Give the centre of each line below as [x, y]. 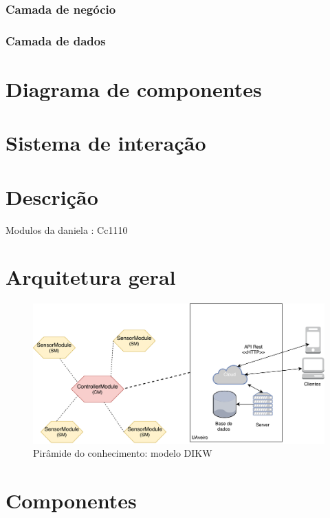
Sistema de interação [106, 143]
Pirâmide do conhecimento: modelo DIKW [123, 453]
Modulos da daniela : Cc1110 [67, 229]
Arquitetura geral [91, 277]
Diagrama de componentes [134, 88]
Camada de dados [56, 40]
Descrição [52, 196]
